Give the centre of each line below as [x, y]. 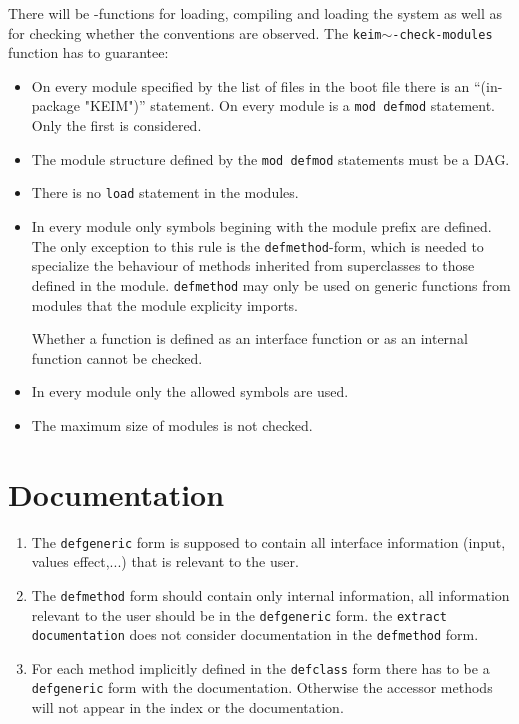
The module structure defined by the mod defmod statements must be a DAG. [270, 158]
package [56, 105]
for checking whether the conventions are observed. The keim [195, 32]
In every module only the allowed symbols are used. [190, 391]
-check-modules [442, 34]
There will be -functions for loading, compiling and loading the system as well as [255, 13]
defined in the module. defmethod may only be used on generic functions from [271, 284]
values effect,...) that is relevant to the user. [165, 561]
